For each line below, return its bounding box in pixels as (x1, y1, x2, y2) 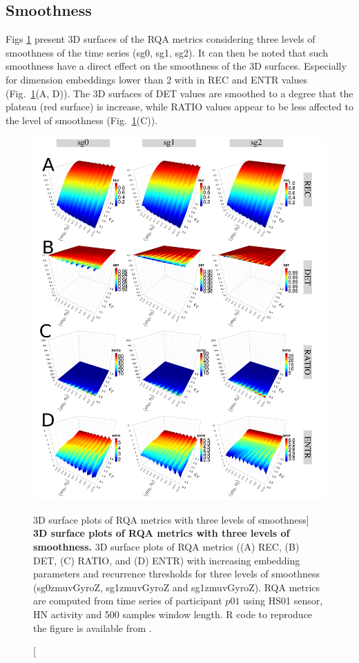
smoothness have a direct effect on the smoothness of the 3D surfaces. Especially (6, 59, 347, 73)
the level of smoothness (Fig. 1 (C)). (6, 112, 158, 127)
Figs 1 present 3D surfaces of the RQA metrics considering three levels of (6, 32, 316, 46)
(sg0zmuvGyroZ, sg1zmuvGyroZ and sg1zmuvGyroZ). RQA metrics (33, 580, 320, 594)
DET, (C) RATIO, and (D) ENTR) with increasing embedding (33, 553, 300, 567)
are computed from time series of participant (33, 593, 222, 608)
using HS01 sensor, (243, 593, 323, 608)
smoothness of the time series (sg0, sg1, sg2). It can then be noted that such (6, 45, 328, 59)
